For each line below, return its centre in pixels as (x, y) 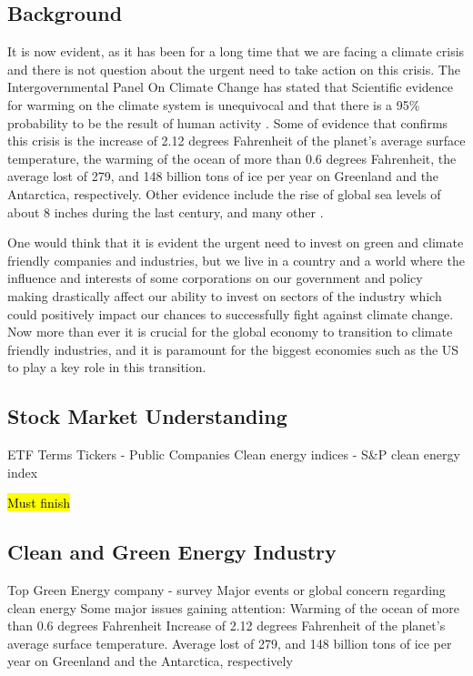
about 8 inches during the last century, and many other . (166, 212)
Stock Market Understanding (147, 416)
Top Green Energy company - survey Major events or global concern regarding (226, 590)
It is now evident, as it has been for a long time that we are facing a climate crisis (236, 51)
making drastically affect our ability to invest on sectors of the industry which (225, 295)
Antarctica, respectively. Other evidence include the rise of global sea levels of (224, 193)
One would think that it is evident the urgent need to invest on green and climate (236, 242)
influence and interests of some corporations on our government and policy (215, 278)
